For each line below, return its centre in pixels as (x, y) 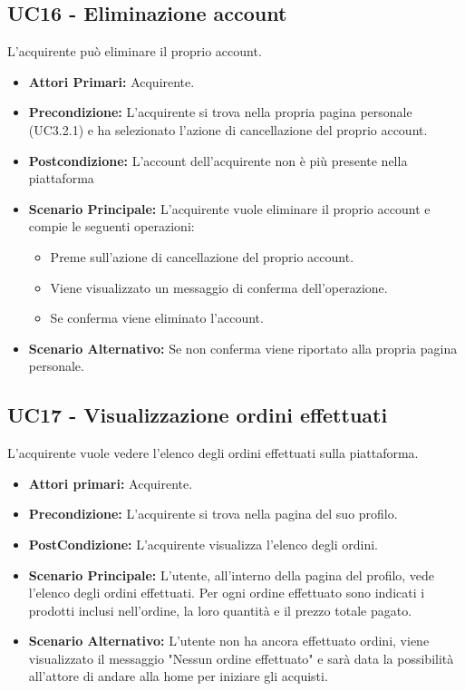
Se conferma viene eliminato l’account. (157, 318)
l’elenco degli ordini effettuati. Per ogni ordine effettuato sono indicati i (227, 593)
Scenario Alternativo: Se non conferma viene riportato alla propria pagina (243, 348)
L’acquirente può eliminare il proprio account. (135, 51)
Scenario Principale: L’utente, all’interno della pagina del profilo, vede (232, 574)
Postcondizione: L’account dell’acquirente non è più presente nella (218, 160)
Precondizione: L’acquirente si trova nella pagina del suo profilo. (213, 514)
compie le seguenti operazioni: (111, 226)
